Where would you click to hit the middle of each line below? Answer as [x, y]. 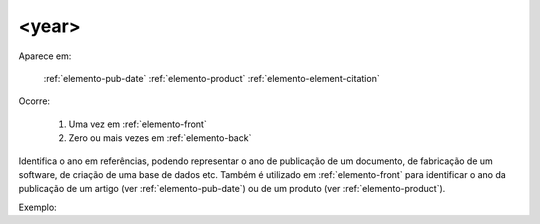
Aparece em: [45, 56]
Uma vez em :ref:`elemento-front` [137, 124]
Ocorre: [34, 101]
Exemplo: [37, 207]
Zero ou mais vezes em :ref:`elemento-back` [160, 138]
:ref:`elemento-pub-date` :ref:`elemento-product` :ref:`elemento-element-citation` [211, 78]
